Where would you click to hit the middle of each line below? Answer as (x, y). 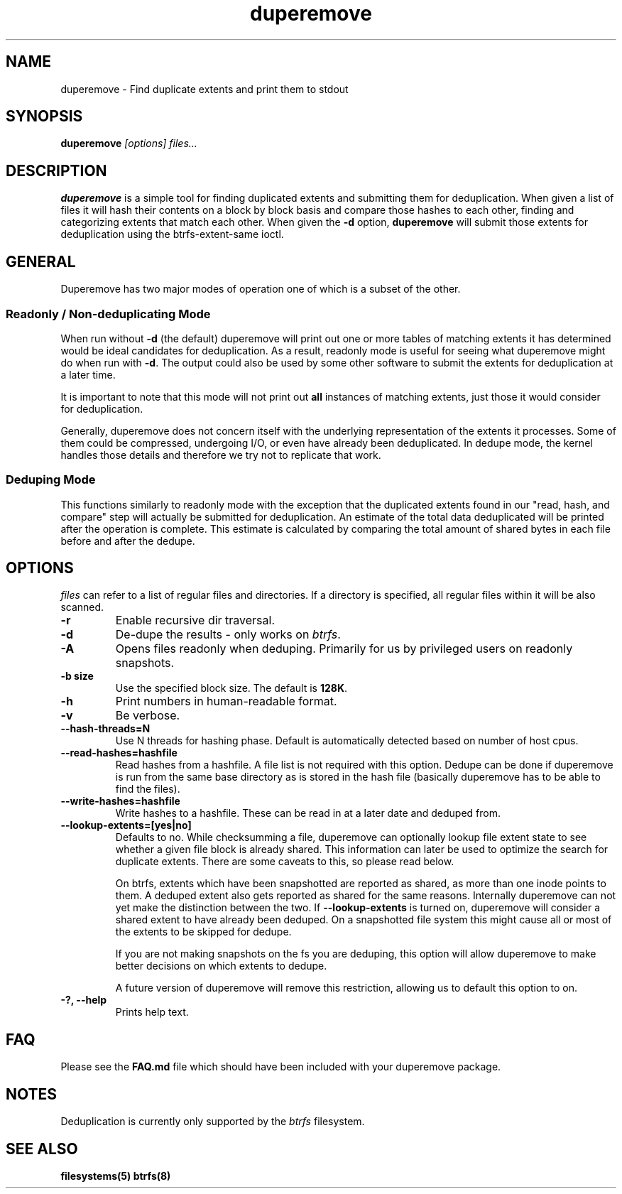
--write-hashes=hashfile (120, 801)
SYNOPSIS (44, 116)
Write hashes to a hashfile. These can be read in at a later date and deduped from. (308, 813)
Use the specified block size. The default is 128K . (231, 688)
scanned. (82, 607)
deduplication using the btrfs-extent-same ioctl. (172, 234)
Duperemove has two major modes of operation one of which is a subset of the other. (261, 289)
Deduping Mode (51, 480)
